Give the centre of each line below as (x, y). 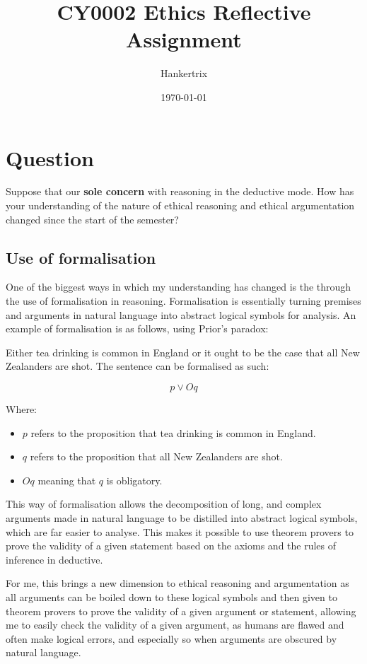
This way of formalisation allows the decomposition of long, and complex (164, 504)
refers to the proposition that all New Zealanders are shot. (156, 456)
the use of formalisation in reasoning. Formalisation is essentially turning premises (183, 301)
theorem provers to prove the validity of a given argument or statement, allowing (181, 611)
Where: (21, 408)
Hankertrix (184, 73)
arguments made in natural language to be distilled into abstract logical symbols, (182, 517)
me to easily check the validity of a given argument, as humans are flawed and (175, 625)
